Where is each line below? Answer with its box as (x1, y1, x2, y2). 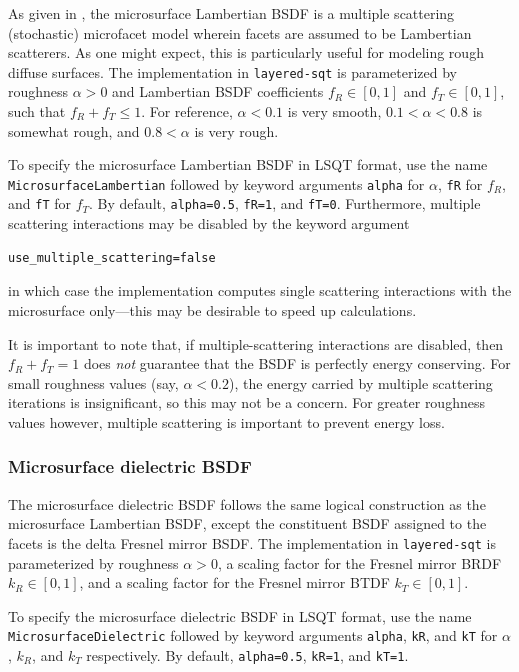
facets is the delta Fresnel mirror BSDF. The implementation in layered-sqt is (8, 532, 496, 553)
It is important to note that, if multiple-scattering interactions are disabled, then (8, 333, 504, 354)
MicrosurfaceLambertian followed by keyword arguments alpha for (8, 173, 425, 194)
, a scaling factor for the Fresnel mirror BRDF (217, 552, 502, 573)
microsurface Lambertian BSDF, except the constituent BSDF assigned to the (8, 513, 487, 534)
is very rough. (194, 120, 279, 141)
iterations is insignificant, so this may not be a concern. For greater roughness (8, 392, 485, 413)
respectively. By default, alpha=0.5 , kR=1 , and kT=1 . (86, 644, 409, 665)
